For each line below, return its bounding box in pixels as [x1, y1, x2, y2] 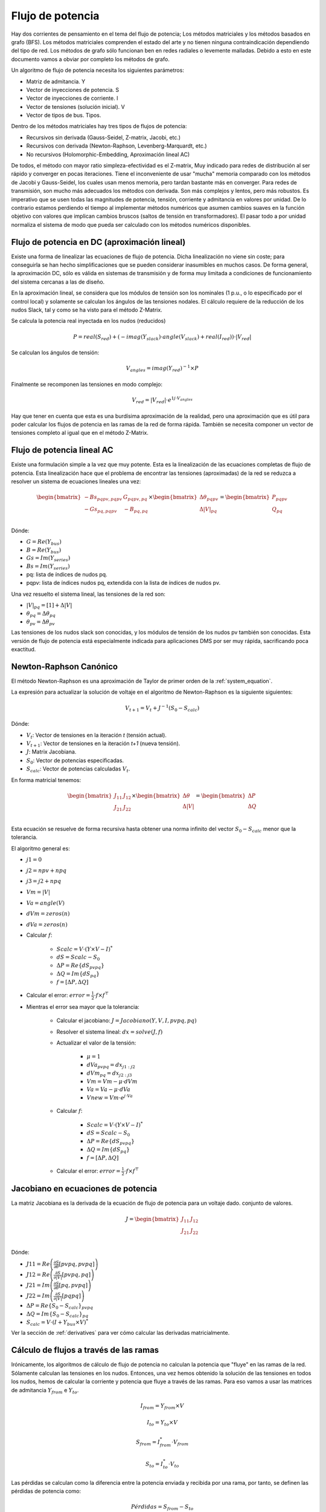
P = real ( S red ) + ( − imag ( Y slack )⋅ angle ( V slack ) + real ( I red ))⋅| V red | [72, 333, 252, 342]
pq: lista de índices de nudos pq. [26, 570, 108, 578]
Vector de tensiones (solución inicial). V [26, 103, 125, 110]
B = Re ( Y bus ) [26, 546, 62, 555]
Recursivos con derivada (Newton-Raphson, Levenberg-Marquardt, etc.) [26, 142, 208, 149]
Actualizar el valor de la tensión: [56, 1039, 136, 1046]
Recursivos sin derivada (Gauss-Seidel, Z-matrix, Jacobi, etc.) [26, 134, 181, 141]
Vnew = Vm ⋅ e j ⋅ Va [86, 1093, 133, 1101]
